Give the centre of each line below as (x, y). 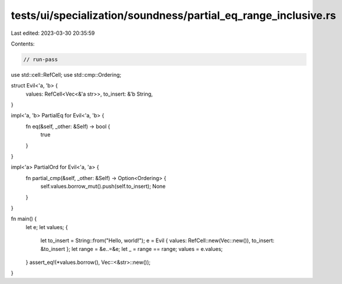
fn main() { (24, 219)
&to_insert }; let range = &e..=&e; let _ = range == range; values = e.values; (132, 249)
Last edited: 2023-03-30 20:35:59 (53, 33)
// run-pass (41, 59)
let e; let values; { (47, 227)
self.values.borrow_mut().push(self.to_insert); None (103, 187)
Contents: (23, 44)
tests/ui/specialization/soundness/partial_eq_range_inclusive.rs (173, 15)
